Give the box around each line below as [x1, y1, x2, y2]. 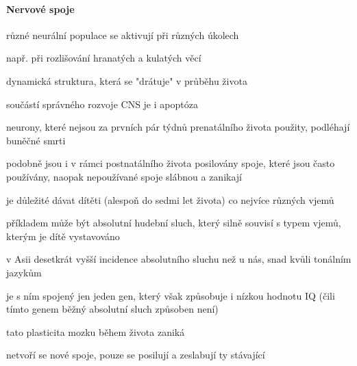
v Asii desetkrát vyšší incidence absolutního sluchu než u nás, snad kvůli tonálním [6, 252, 352, 266]
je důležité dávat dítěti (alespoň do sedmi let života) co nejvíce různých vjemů [6, 192, 334, 207]
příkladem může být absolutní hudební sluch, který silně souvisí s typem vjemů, [6, 215, 341, 230]
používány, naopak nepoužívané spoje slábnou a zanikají [6, 169, 242, 183]
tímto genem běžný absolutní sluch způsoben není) [6, 302, 219, 316]
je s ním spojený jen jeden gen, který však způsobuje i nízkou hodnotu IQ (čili [6, 288, 335, 302]
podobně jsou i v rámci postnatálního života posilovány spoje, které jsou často [6, 156, 335, 170]
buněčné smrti [6, 133, 66, 147]
